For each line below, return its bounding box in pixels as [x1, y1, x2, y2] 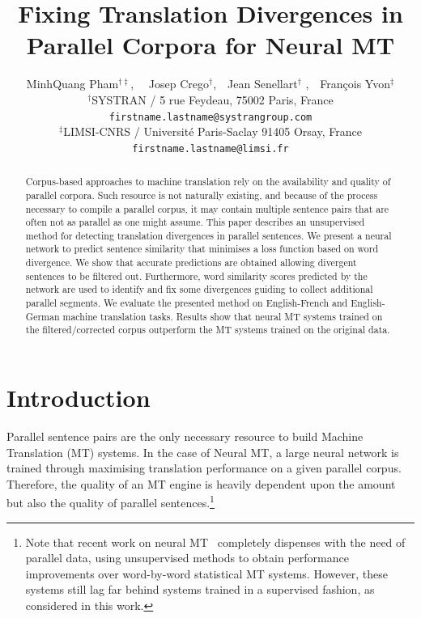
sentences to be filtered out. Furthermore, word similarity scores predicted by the [25, 269, 368, 282]
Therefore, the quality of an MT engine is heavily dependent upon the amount [6, 475, 396, 492]
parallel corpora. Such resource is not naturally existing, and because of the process [25, 188, 378, 201]
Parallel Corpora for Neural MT [26, 28, 395, 61]
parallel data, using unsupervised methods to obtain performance [25, 549, 349, 566]
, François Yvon [305, 75, 390, 92]
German [25, 309, 60, 323]
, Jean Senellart [213, 75, 298, 92]
